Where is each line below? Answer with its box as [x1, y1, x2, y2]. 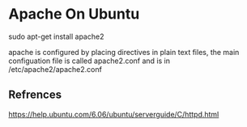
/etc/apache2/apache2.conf [8, 64, 103, 74]
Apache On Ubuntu [8, 5, 140, 23]
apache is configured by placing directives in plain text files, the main [8, 47, 240, 57]
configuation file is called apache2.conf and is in [8, 56, 171, 66]
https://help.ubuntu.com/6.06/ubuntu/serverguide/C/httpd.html [8, 109, 219, 119]
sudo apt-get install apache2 [8, 32, 104, 41]
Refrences [8, 88, 62, 102]
